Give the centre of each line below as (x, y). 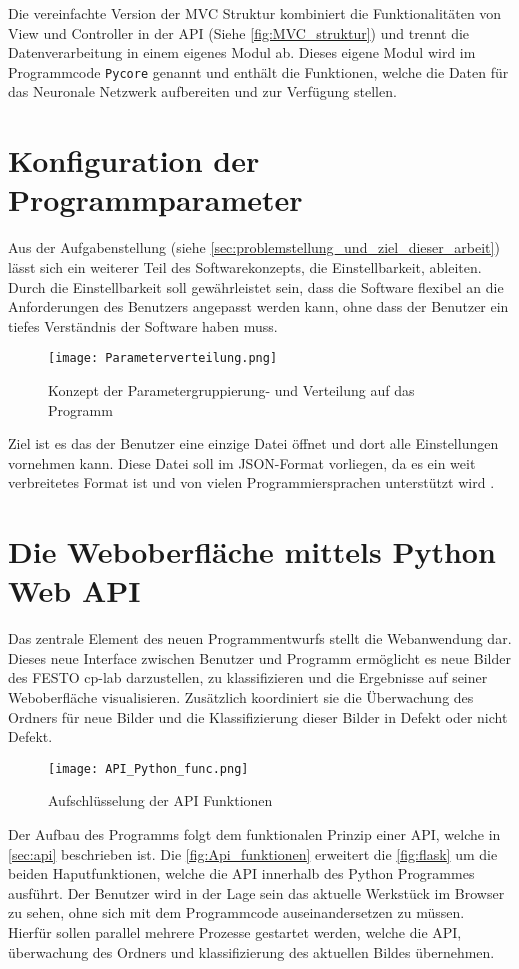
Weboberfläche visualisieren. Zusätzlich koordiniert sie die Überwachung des (241, 697)
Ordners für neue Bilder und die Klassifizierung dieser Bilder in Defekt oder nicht (258, 716)
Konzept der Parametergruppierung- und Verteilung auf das (231, 389)
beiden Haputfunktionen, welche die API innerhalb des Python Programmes (241, 873)
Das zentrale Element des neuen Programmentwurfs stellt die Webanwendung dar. (260, 638)
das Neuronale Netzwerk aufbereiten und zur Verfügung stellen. (202, 91)
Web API (74, 590)
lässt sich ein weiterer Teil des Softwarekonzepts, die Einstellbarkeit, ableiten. (245, 266)
